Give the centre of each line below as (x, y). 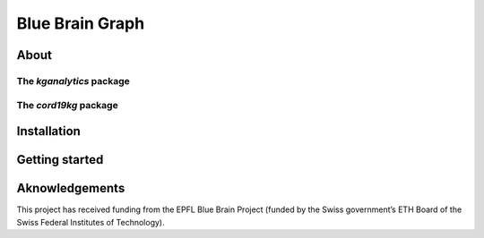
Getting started (60, 160)
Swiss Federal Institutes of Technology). (91, 222)
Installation (48, 131)
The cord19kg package (67, 105)
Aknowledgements (71, 188)
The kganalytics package (73, 81)
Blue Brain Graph (81, 23)
